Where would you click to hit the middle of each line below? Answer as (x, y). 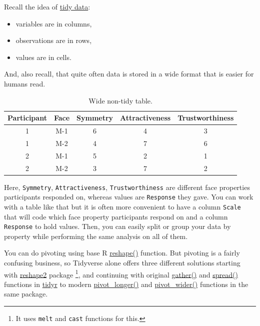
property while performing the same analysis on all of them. (96, 236)
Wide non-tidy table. (120, 100)
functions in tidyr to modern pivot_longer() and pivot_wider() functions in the (126, 284)
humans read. (25, 83)
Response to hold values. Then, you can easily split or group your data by (117, 226)
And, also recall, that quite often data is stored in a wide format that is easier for (129, 74)
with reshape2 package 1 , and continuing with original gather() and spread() (121, 273)
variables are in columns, (54, 23)
